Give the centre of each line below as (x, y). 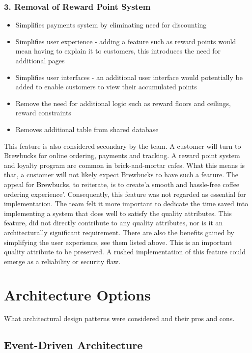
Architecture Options (77, 295)
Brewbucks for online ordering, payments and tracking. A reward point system (122, 155)
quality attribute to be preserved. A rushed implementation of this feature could (125, 252)
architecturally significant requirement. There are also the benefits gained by (119, 232)
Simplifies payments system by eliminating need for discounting (111, 25)
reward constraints (43, 113)
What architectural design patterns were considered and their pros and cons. (119, 318)
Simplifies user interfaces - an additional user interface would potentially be (129, 77)
